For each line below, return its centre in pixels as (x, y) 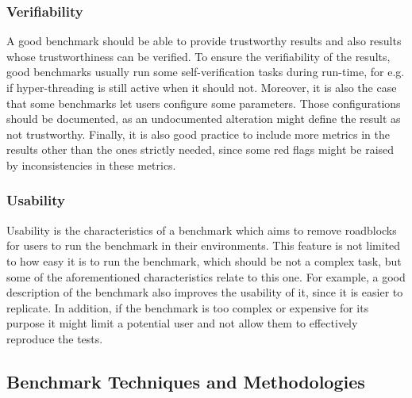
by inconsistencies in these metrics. (91, 165)
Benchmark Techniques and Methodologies (186, 381)
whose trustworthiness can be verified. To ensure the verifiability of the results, (198, 56)
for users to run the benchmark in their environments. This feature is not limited (204, 245)
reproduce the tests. (55, 338)
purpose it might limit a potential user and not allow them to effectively (182, 323)
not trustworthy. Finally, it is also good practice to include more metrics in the (198, 134)
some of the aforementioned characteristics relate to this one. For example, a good (206, 276)
